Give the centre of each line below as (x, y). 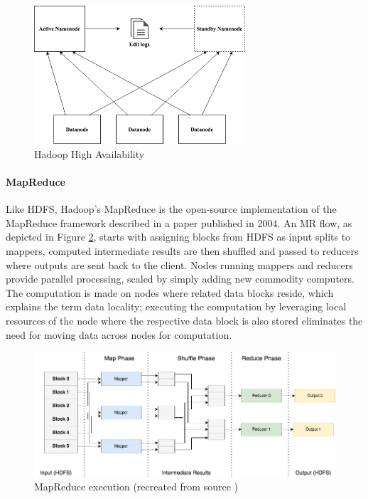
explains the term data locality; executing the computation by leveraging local (176, 306)
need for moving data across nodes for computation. (119, 334)
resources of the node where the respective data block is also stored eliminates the (184, 320)
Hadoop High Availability (90, 153)
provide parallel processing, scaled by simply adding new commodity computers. (180, 279)
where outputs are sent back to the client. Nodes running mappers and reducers (179, 264)
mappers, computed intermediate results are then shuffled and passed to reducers (182, 250)
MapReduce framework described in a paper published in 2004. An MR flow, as (179, 222)
